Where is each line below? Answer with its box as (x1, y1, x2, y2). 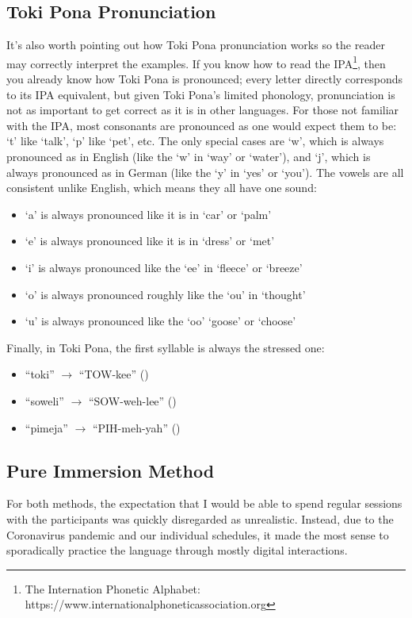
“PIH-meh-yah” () (92, 419, 181, 436)
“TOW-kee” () (78, 366, 149, 382)
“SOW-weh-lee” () (88, 392, 177, 409)
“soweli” (25, 392, 64, 409)
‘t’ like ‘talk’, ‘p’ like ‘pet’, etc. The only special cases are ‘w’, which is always (6, 132, 384, 149)
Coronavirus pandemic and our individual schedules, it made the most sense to (6, 526, 389, 543)
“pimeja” (25, 419, 68, 436)
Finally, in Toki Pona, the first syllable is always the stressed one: (6, 339, 325, 355)
